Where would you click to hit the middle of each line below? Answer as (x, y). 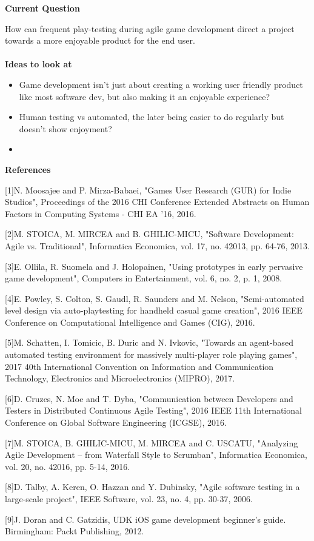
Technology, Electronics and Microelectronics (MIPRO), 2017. (120, 378)
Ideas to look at (38, 64)
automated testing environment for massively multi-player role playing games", (151, 355)
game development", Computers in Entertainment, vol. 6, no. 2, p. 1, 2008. (144, 278)
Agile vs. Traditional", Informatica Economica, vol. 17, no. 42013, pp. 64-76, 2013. (158, 245)
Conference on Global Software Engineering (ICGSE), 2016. (116, 422)
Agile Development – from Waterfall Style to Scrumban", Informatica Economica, (156, 455)
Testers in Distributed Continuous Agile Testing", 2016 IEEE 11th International (153, 410)
